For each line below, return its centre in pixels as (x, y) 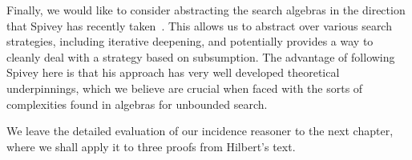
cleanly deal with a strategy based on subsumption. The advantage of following (201, 56)
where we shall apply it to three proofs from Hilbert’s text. (151, 146)
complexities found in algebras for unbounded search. (137, 104)
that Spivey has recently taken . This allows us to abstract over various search (199, 25)
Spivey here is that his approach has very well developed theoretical (173, 72)
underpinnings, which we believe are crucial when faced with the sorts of (185, 88)
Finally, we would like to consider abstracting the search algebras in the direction (206, 10)
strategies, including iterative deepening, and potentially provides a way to (190, 41)
